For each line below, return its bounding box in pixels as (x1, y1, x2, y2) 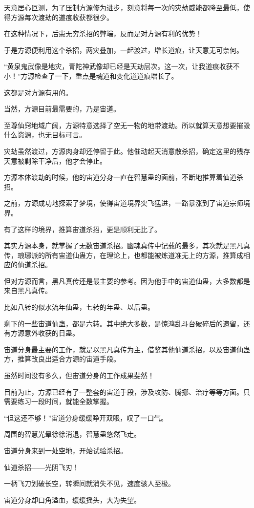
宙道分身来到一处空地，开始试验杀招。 (4, 445, 127, 455)
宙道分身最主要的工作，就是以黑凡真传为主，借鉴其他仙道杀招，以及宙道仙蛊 (4, 344, 250, 354)
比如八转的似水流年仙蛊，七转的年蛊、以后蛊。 (4, 302, 154, 312)
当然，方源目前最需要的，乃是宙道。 (4, 104, 120, 114)
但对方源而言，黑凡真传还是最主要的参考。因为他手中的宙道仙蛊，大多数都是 (4, 275, 250, 286)
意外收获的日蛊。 (24, 328, 79, 338)
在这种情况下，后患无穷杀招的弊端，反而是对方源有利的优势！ (4, 28, 202, 39)
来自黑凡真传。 (4, 285, 52, 296)
